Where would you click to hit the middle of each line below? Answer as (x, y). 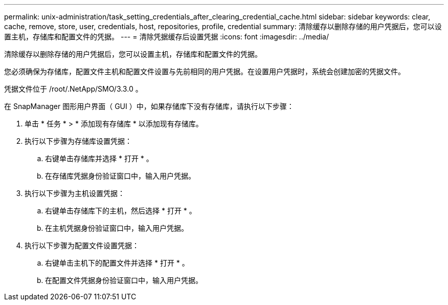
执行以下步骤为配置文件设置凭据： (82, 245)
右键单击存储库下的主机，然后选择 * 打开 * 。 (121, 211)
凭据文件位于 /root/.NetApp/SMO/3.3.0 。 (73, 89)
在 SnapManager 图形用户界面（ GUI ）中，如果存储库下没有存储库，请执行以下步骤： (149, 106)
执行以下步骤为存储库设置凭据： (78, 141)
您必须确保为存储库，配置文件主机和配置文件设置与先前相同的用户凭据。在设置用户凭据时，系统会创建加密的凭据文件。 (205, 71)
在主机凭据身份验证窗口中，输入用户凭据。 (117, 228)
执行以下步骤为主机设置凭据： (75, 193)
